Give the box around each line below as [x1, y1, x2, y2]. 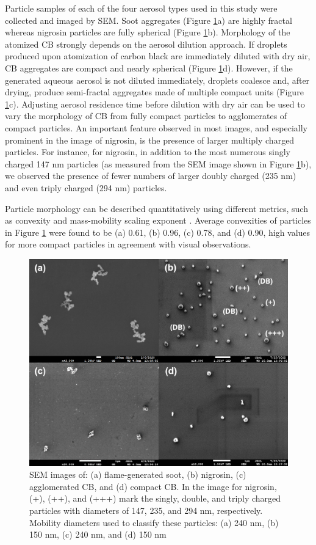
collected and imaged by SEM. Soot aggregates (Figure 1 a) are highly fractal [5, 13, 292, 26]
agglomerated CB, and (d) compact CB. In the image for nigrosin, [29, 480, 277, 492]
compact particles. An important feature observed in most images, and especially [5, 121, 307, 134]
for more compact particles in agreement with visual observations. [5, 238, 251, 251]
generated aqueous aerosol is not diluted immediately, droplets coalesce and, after [5, 73, 310, 86]
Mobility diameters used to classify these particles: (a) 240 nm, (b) [29, 516, 279, 529]
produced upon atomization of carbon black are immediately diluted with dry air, [5, 49, 311, 62]
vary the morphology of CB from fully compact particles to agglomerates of [5, 109, 287, 122]
